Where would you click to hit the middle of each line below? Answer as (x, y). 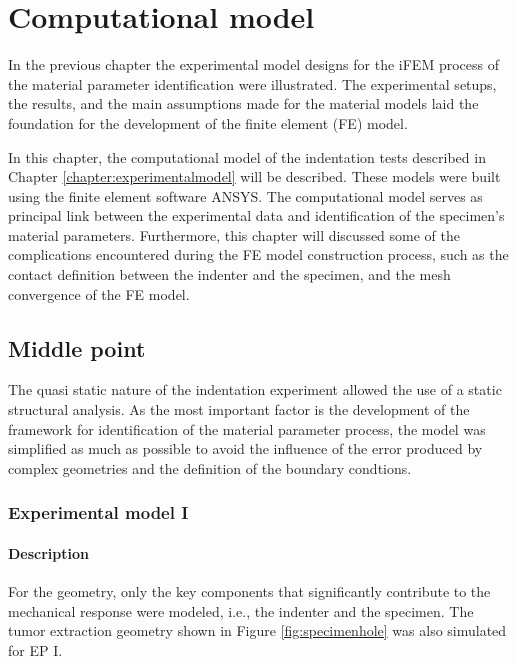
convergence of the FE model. (99, 293)
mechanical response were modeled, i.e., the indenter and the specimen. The (241, 610)
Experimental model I (98, 512)
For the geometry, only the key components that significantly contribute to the (249, 591)
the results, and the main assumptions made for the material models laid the (243, 103)
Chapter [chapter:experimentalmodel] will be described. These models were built (254, 176)
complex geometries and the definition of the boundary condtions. (210, 467)
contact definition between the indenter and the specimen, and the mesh (229, 274)
